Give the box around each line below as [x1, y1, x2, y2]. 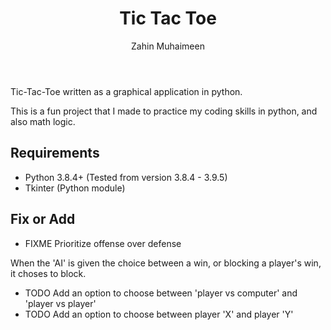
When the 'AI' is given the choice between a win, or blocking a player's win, [10, 257, 322, 269]
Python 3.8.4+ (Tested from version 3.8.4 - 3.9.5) [24, 171, 228, 183]
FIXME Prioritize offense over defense [24, 237, 182, 249]
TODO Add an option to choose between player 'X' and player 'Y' [24, 308, 294, 320]
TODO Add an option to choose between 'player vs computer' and [24, 287, 298, 299]
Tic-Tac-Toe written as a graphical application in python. [10, 85, 243, 97]
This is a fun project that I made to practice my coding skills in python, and [10, 105, 318, 117]
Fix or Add [10, 211, 76, 228]
